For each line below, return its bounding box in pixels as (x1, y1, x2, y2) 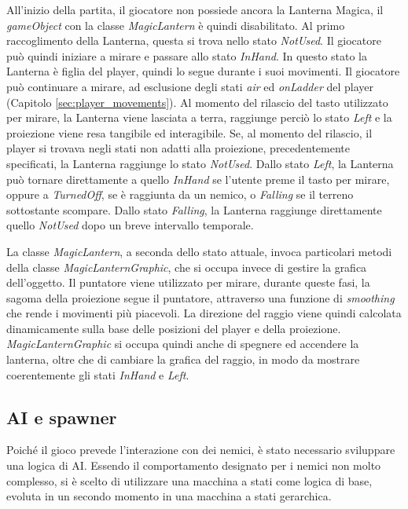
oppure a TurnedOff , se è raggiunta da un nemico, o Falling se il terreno (6, 186, 354, 203)
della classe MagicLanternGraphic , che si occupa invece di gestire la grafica (6, 258, 367, 275)
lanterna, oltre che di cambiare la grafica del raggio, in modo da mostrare (6, 351, 360, 368)
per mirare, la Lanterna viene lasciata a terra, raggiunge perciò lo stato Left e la (6, 109, 392, 126)
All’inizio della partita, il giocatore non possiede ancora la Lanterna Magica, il (6, 2, 384, 17)
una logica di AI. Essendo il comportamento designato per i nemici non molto (6, 457, 381, 474)
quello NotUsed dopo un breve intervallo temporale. (6, 217, 254, 233)
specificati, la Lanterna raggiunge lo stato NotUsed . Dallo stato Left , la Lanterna (6, 155, 394, 171)
